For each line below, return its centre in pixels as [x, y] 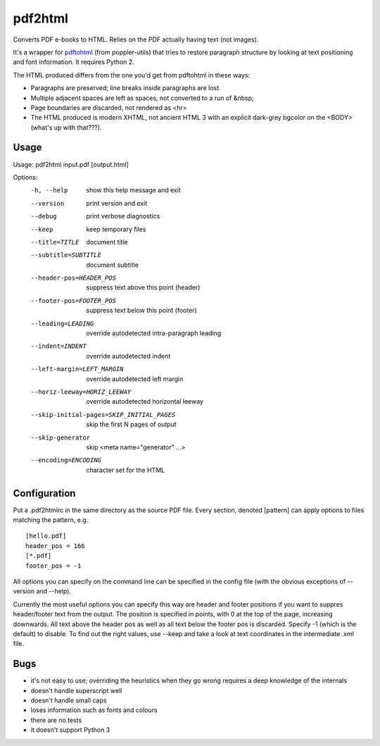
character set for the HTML [126, 470]
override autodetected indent [128, 356]
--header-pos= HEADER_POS [73, 278]
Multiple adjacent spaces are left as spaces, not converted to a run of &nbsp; [142, 98]
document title [107, 242]
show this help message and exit [133, 190]
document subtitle [112, 265]
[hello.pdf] [46, 536]
